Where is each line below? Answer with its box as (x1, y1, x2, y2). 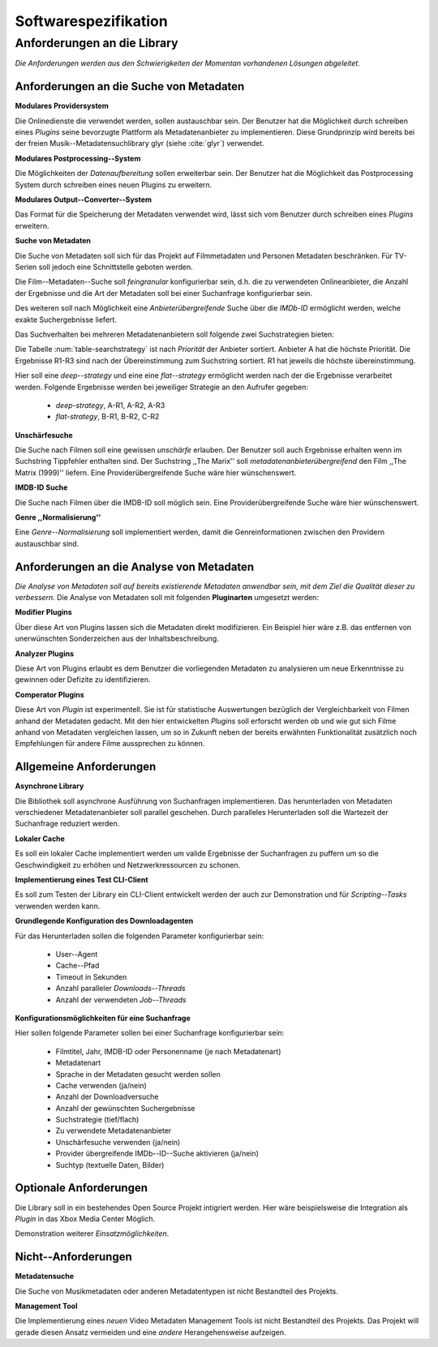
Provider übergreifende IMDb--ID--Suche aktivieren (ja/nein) (55, 1148, 260, 1159)
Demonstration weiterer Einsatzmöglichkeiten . (15, 1229, 170, 1238)
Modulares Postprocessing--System (15, 153, 141, 163)
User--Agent (55, 949, 98, 959)
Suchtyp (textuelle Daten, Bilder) (55, 1160, 165, 1169)
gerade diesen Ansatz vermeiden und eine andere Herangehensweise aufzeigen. (15, 1327, 286, 1337)
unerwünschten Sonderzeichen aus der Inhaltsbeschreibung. (15, 633, 219, 644)
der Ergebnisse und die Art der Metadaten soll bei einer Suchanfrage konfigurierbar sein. (15, 288, 312, 298)
